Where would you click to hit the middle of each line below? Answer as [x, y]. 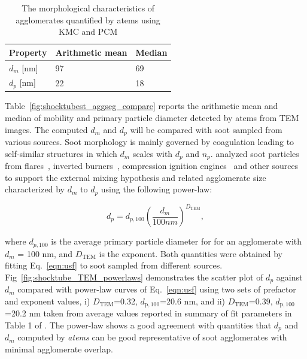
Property [28, 52]
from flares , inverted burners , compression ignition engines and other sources [152, 166]
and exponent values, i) [48, 301]
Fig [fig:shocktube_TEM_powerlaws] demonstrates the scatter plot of [134, 277]
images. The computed [46, 129]
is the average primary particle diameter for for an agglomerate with [177, 241]
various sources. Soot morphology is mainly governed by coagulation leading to [150, 142]
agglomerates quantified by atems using [88, 19]
